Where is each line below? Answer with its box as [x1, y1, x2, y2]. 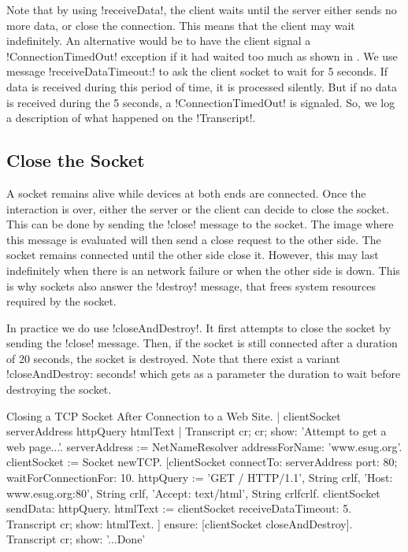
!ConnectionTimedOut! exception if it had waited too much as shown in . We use [6, 47, 398, 64]
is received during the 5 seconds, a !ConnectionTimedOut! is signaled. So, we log [6, 94, 395, 110]
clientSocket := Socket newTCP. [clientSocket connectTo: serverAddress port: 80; [6, 454, 398, 470]
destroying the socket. [6, 381, 112, 398]
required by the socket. [6, 293, 117, 309]
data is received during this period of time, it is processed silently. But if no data [6, 78, 397, 94]
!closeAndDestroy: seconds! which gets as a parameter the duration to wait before [6, 365, 401, 382]
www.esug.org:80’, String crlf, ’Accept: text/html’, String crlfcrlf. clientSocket [6, 484, 380, 501]
